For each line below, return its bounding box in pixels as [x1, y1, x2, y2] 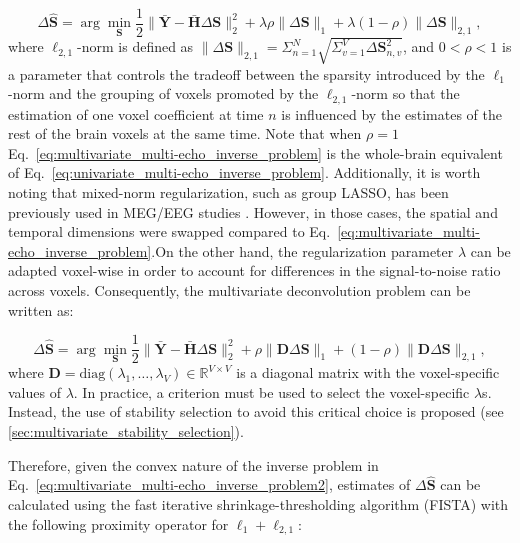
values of [8, 381, 61, 402]
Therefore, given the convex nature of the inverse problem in [8, 454, 379, 475]
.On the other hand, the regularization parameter [151, 240, 454, 261]
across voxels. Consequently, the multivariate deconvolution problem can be [8, 280, 471, 300]
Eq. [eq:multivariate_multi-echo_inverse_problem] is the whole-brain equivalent [8, 142, 503, 163]
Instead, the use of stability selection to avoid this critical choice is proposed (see [8, 401, 504, 422]
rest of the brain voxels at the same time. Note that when [8, 123, 362, 144]
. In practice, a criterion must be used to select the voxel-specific [73, 381, 470, 402]
